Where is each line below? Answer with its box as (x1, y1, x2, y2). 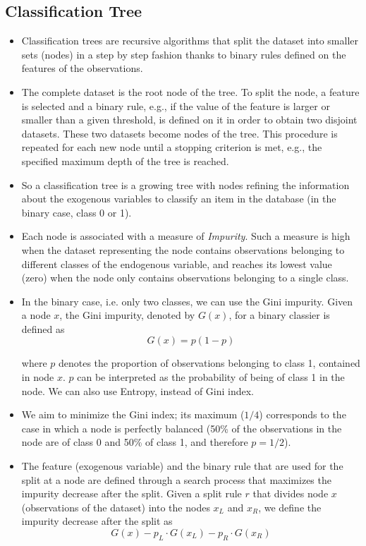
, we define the (258, 499, 322, 514)
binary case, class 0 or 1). (21, 205, 132, 219)
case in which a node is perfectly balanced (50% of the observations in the (21, 420, 342, 435)
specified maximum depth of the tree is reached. (21, 153, 229, 168)
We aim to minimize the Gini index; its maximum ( (21, 407, 245, 422)
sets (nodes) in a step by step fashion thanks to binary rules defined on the (21, 47, 346, 61)
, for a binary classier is (228, 308, 330, 322)
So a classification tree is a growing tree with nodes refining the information (21, 177, 350, 192)
